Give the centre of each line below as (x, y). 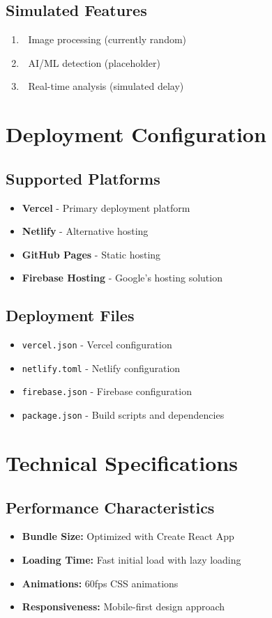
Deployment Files (70, 315)
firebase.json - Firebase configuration (107, 391)
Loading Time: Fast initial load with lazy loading (131, 559)
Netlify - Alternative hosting (85, 231)
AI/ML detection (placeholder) (95, 62)
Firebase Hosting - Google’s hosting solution (122, 278)
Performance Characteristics (110, 507)
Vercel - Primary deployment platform (106, 207)
